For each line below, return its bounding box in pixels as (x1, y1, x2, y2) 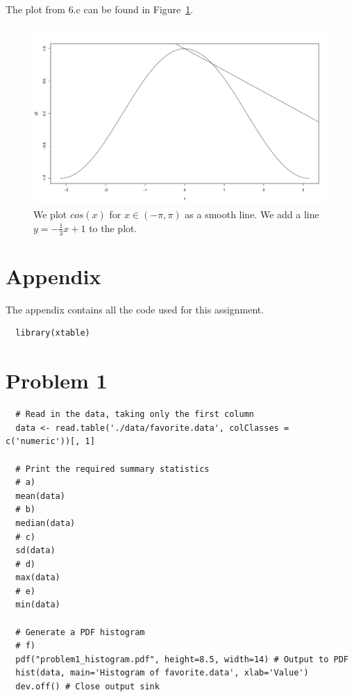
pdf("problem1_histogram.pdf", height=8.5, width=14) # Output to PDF (15, 654, 348, 664)
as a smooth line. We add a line (185, 207, 319, 222)
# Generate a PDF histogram (15, 627, 145, 637)
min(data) (15, 600, 60, 610)
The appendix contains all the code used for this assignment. (6, 302, 264, 316)
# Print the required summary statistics (15, 464, 210, 474)
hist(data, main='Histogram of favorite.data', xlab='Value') (15, 668, 309, 678)
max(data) (15, 573, 60, 583)
